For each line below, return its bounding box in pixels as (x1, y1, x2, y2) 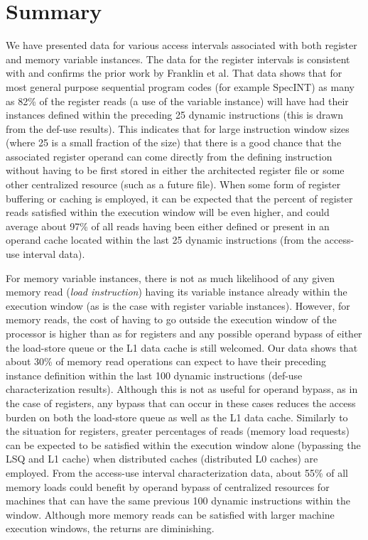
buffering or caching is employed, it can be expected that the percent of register (6, 190, 353, 205)
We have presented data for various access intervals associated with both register (6, 38, 357, 53)
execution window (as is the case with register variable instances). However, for (6, 298, 350, 313)
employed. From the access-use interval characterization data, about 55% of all (6, 465, 348, 480)
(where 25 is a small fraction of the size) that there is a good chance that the (6, 135, 342, 150)
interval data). (23, 247, 85, 261)
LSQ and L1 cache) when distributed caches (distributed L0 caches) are (6, 451, 318, 466)
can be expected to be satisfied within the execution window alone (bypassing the (6, 437, 361, 452)
